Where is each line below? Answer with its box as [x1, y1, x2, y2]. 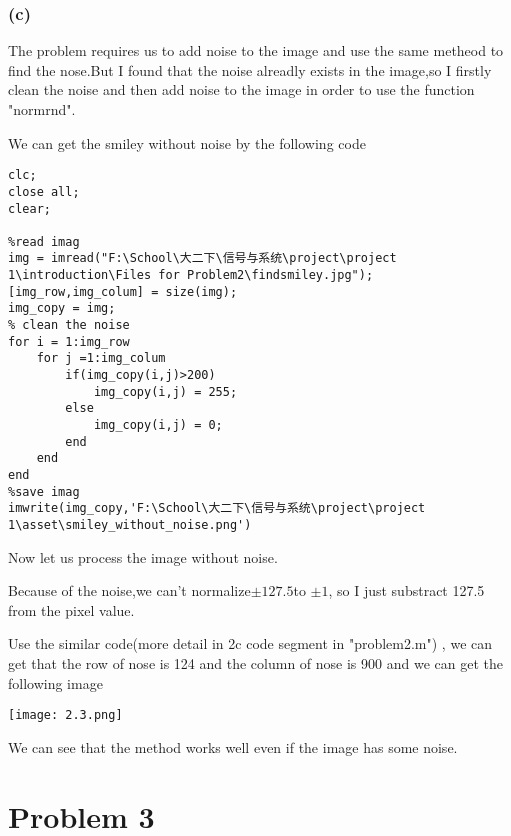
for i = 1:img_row [8, 334, 130, 349]
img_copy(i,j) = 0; [93, 418, 223, 433]
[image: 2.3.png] [8, 708, 123, 723]
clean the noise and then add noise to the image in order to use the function [8, 79, 475, 100]
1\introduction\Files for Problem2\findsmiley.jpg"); [8, 268, 374, 283]
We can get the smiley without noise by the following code [8, 132, 366, 153]
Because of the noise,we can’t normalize [8, 580, 251, 601]
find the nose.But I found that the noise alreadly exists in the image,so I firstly [8, 59, 492, 80]
